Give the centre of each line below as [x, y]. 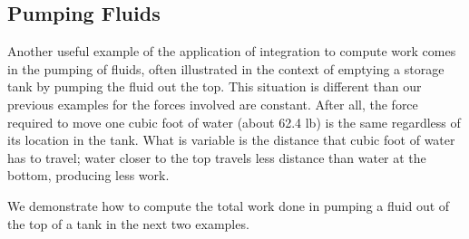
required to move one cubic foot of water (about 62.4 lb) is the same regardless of [234, 122]
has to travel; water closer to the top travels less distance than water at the [217, 157]
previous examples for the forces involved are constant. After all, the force [213, 104]
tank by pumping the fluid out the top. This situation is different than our [215, 86]
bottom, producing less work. [88, 175]
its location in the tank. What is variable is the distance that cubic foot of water [231, 140]
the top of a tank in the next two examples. [128, 223]
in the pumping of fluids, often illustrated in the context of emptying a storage [226, 68]
